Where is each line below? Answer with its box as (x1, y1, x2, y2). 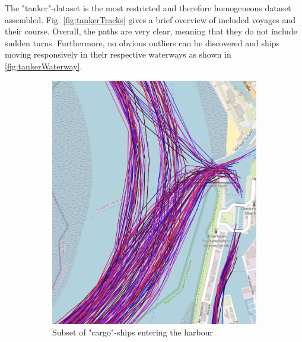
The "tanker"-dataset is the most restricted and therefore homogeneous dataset (5, 2, 291, 14)
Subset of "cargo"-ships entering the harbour (52, 326, 214, 338)
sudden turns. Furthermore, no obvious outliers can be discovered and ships (5, 36, 280, 49)
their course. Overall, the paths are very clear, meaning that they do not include (5, 25, 297, 37)
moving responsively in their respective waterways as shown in (5, 48, 231, 61)
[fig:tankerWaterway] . (5, 59, 82, 72)
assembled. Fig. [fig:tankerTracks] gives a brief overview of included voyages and (5, 13, 295, 26)
